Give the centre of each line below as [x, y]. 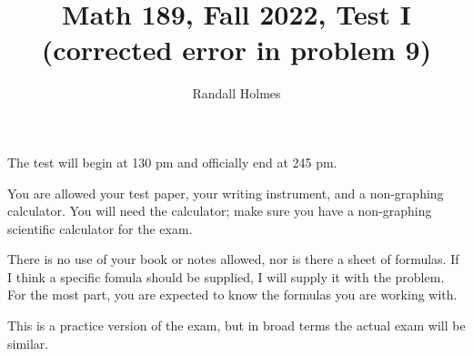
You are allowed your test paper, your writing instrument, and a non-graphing [226, 193]
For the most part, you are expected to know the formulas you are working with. [232, 295]
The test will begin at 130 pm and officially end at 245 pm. [172, 162]
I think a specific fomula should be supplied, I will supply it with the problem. [226, 276]
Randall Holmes [236, 93]
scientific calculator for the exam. [100, 228]
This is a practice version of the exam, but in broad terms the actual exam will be [236, 325]
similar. [28, 343]
